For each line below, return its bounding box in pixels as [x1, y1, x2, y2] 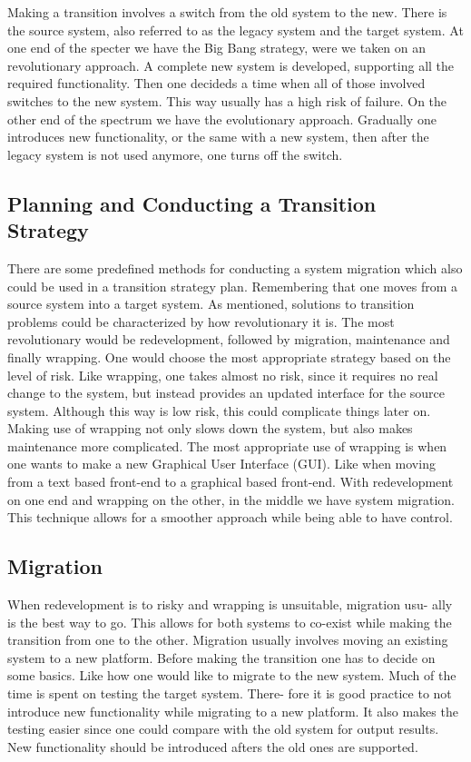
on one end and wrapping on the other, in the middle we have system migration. [7, 490, 455, 509]
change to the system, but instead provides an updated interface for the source [7, 383, 445, 402]
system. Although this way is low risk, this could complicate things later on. [7, 401, 431, 420]
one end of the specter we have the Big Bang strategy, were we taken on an [7, 38, 427, 57]
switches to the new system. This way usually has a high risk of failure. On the [7, 91, 447, 110]
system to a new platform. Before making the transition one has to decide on [7, 648, 436, 667]
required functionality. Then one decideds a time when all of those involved [7, 74, 426, 93]
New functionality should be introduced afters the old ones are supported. [7, 737, 418, 756]
